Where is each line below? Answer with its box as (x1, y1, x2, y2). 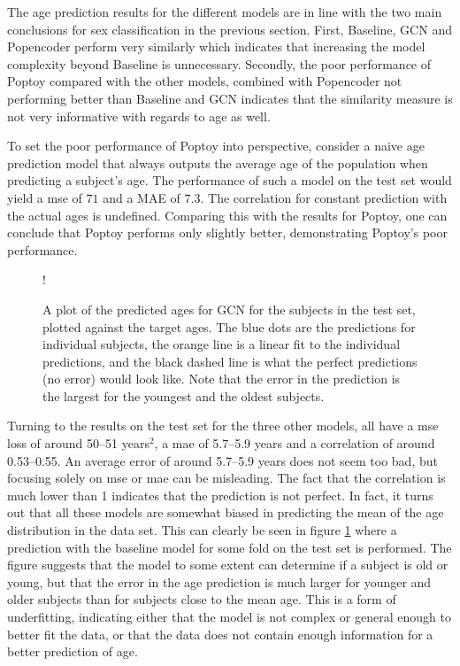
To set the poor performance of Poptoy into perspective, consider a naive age (7, 136, 425, 155)
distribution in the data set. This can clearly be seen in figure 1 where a (7, 521, 397, 539)
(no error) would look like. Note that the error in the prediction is (42, 369, 401, 388)
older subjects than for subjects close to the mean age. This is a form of (7, 590, 396, 608)
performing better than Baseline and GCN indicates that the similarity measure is (7, 89, 453, 107)
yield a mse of (7, 188, 82, 206)
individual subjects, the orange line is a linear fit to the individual (42, 335, 401, 353)
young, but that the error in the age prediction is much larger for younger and (7, 572, 432, 591)
